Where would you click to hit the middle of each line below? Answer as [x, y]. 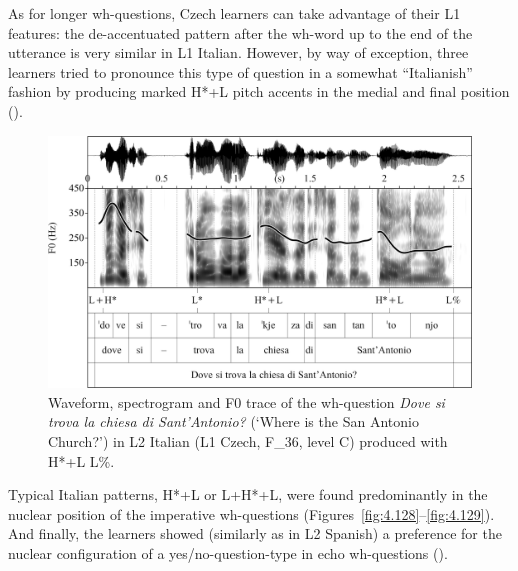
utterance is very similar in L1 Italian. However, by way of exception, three [238, 52]
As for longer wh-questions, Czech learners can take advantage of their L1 [234, 13]
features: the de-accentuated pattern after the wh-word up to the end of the [240, 32]
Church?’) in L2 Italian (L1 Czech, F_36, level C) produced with [248, 440]
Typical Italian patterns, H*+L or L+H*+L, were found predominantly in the [248, 494]
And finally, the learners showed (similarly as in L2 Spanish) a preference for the [255, 533]
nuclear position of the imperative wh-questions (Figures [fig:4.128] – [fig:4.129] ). [251, 513]
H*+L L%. [81, 460]
